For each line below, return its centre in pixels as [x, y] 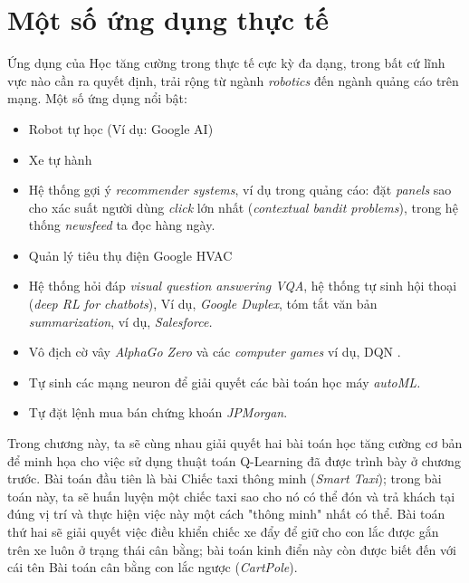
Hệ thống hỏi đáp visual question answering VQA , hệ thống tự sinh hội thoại [243, 286]
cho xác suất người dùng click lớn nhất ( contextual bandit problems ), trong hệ [243, 207]
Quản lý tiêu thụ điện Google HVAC [130, 255]
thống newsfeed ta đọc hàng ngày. [122, 225]
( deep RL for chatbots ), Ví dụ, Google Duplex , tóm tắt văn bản [203, 304]
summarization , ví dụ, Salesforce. [120, 321]
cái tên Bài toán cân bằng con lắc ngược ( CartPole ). [153, 567]
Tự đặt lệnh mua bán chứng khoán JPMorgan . [158, 412]
